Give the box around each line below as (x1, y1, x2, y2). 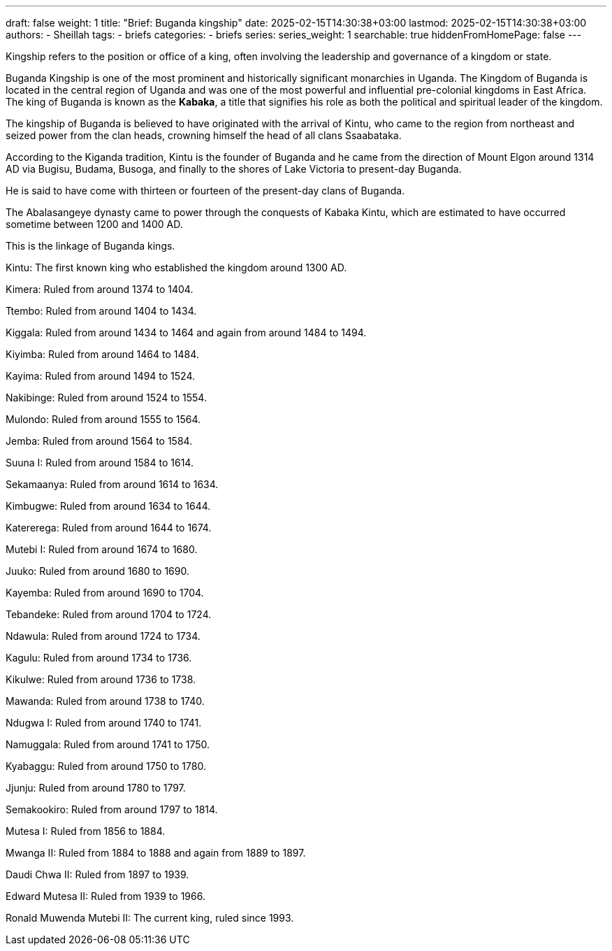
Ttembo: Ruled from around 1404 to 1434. (6, 305, 197, 317)
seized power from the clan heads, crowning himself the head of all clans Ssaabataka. (6, 129, 402, 141)
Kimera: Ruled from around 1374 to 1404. (6, 283, 194, 295)
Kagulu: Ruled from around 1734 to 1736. (6, 652, 192, 664)
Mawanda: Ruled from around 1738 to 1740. (6, 695, 205, 707)
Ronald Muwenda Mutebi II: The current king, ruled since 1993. (6, 912, 294, 924)
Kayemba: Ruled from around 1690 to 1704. (6, 587, 204, 599)
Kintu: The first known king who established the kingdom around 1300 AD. (6, 262, 347, 273)
